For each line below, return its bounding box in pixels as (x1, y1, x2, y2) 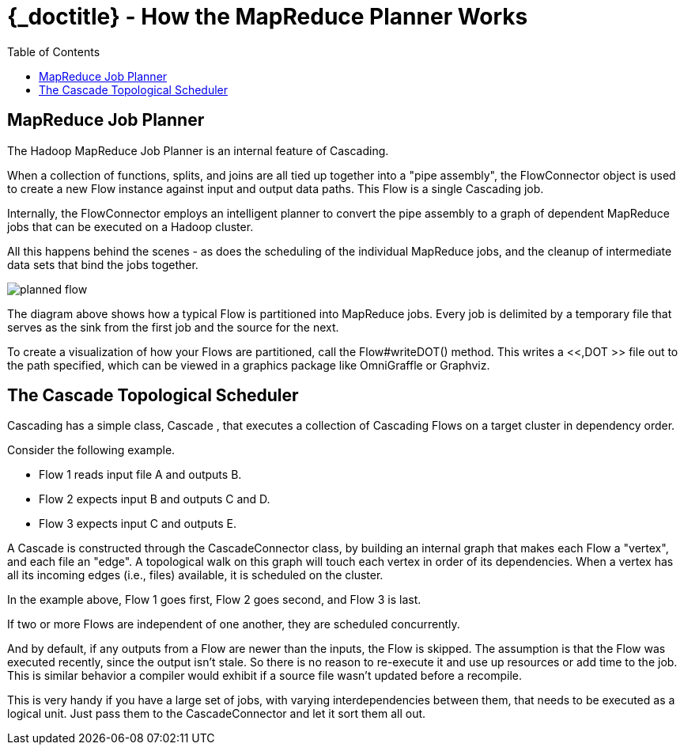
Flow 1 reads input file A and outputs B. (39, 468, 242, 482)
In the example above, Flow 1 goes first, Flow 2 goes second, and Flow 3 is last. (7, 593, 421, 607)
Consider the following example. (7, 443, 176, 457)
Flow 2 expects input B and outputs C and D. (39, 492, 270, 506)
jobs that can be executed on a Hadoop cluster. (7, 219, 254, 233)
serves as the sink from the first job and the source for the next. (7, 320, 339, 334)
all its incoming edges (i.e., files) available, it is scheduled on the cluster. (7, 568, 384, 582)
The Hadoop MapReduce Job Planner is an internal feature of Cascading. (7, 143, 389, 157)
